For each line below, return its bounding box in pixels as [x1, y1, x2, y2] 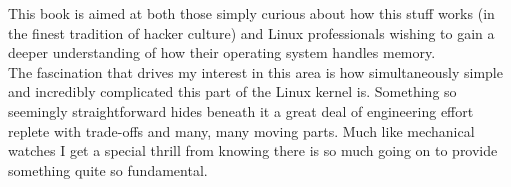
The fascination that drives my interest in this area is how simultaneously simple [8, 61, 503, 82]
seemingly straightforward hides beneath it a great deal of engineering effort [8, 100, 474, 121]
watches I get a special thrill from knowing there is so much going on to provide [8, 140, 498, 161]
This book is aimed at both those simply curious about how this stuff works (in [8, 3, 495, 23]
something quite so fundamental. [8, 159, 208, 180]
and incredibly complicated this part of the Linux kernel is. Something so [8, 81, 457, 102]
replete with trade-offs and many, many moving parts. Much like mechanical [8, 120, 475, 141]
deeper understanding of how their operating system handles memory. [8, 42, 436, 63]
